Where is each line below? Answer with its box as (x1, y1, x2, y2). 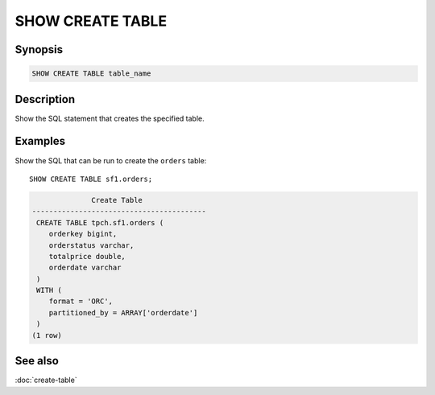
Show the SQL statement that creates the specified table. (14, 113, 205, 123)
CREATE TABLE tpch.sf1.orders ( (36, 218, 164, 227)
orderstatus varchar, (48, 241, 135, 249)
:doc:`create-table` (14, 375, 77, 385)
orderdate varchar (48, 263, 122, 273)
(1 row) (31, 331, 62, 339)
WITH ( (36, 286, 62, 295)
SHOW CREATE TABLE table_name (31, 69, 151, 78)
